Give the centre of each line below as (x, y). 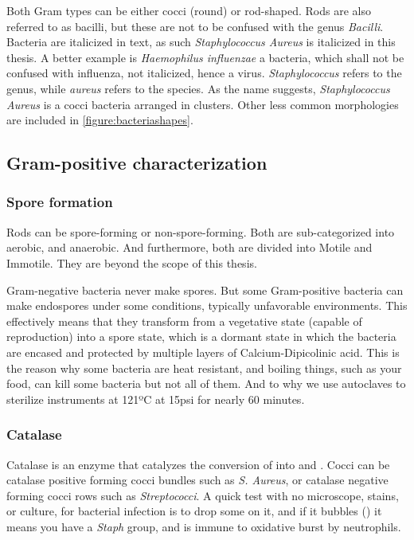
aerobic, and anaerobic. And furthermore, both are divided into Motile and (189, 247)
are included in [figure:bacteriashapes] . (100, 120)
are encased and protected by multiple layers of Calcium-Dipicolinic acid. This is (203, 352)
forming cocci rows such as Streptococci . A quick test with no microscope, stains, (203, 495)
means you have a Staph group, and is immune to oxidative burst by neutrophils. (204, 526)
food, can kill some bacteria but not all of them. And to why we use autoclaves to (206, 383)
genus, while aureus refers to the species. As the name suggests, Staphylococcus (198, 88)
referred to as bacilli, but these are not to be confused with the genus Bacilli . (195, 26)
